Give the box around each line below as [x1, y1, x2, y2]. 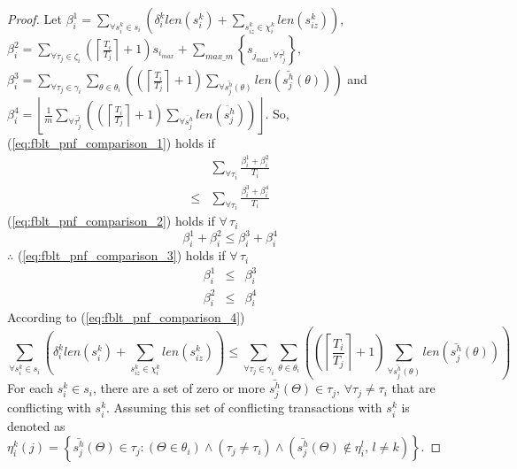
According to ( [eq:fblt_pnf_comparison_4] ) [7, 308, 245, 327]
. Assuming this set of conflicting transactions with [106, 398, 382, 417]
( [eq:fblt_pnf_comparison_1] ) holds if [7, 134, 215, 151]
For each [7, 379, 53, 397]
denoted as [7, 416, 66, 434]
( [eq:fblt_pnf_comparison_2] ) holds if [7, 211, 215, 230]
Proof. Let [7, 10, 62, 27]
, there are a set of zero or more [92, 379, 266, 397]
